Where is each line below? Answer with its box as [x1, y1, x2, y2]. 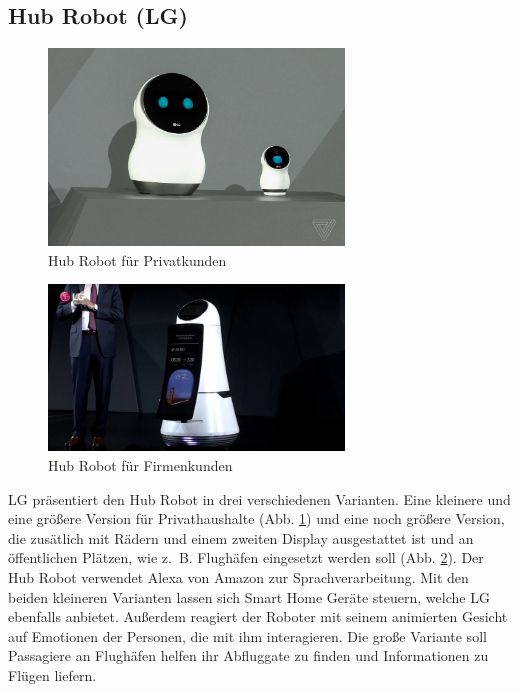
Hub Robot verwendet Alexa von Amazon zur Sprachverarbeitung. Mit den [8, 567, 469, 588]
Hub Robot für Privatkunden [48, 249, 227, 270]
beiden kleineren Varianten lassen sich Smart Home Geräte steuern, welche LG [8, 586, 490, 607]
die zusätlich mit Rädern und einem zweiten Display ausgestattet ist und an [8, 527, 474, 548]
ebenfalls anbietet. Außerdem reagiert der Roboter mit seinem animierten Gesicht [8, 606, 508, 627]
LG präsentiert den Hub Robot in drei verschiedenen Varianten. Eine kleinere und [8, 488, 511, 509]
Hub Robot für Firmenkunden [48, 455, 233, 476]
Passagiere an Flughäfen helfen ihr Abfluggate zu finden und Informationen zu [8, 645, 489, 666]
